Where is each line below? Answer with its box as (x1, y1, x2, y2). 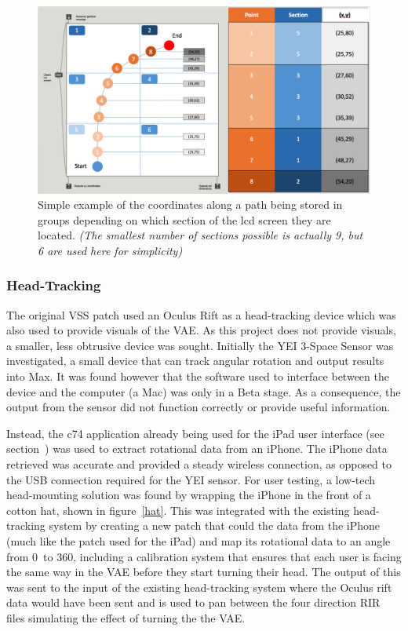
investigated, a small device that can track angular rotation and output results (6, 352, 384, 369)
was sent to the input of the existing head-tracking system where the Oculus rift (6, 578, 392, 595)
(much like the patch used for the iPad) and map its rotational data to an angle (6, 533, 391, 549)
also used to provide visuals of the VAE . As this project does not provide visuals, (6, 322, 396, 338)
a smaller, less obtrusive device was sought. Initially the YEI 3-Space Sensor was (6, 337, 394, 353)
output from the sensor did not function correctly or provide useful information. (6, 399, 391, 415)
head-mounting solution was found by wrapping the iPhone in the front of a (6, 487, 371, 503)
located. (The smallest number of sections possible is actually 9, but (38, 227, 363, 243)
